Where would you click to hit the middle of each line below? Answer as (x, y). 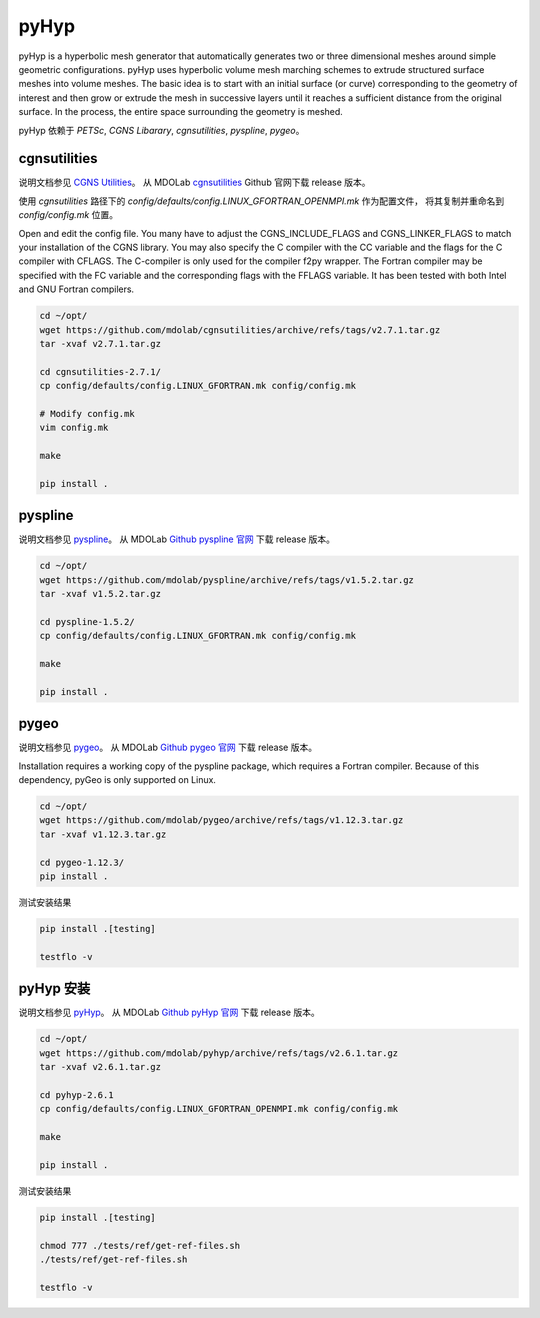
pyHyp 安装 (54, 988)
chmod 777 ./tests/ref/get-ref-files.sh (139, 1245)
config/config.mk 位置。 (68, 215)
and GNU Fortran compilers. (76, 289)
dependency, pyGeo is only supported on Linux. (117, 780)
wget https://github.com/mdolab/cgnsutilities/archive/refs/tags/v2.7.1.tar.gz (240, 329)
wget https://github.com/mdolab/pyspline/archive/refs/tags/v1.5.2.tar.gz (227, 579)
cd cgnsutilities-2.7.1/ (100, 371)
